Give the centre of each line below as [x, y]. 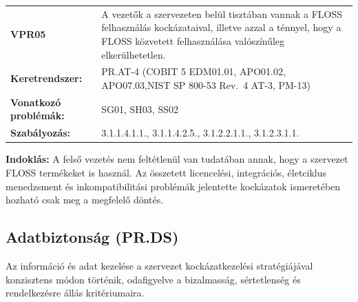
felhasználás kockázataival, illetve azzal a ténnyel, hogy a [221, 27]
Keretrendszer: [46, 78]
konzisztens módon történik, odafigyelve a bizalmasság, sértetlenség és [153, 279]
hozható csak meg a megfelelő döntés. [85, 200]
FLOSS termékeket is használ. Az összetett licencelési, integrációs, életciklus [166, 172]
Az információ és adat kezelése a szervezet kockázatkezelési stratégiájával [159, 265]
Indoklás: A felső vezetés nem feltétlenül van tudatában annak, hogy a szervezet [177, 159]
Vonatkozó [36, 102]
